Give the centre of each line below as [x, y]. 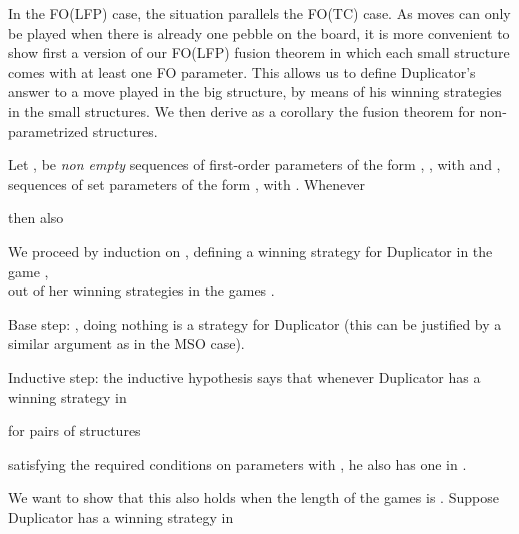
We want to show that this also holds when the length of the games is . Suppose [253, 497]
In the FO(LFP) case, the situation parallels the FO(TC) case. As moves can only [259, 13]
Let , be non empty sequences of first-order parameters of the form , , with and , [254, 164]
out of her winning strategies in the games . [141, 290]
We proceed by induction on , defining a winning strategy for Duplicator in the [250, 250]
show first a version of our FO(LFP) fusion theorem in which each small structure [259, 52]
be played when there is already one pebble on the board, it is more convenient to [259, 32]
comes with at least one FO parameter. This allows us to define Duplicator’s [242, 71]
